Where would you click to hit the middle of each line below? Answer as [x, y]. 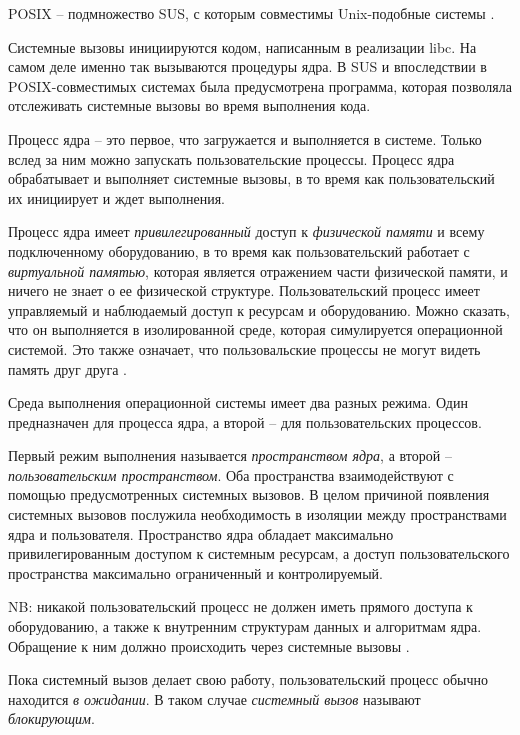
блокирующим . [51, 718]
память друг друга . [67, 368]
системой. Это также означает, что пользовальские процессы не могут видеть [244, 348]
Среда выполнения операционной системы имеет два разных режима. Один [238, 402]
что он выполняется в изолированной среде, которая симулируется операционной [255, 329]
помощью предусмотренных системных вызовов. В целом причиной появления [249, 494]
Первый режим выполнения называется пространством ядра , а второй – [230, 455]
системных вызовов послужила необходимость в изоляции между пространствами [257, 514]
